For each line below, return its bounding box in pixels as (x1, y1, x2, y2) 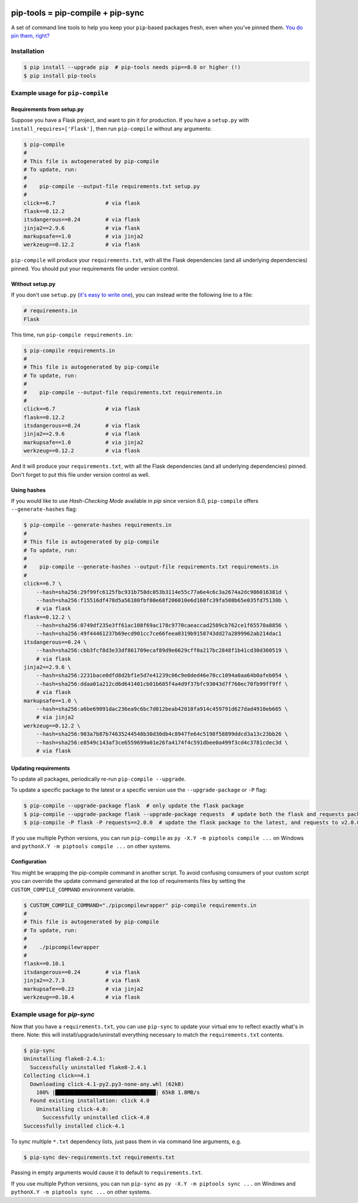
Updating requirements (11, 765, 70, 772)
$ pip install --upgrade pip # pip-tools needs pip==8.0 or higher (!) (23, 64, 241, 71)
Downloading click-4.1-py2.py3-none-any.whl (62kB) (30, 1081, 184, 1087)
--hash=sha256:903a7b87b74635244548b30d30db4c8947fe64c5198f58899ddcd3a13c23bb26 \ (36, 731, 288, 738)
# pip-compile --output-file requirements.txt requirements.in (23, 389, 222, 395)
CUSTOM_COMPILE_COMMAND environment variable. (11, 886, 135, 893)
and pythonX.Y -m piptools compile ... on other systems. (11, 843, 171, 850)
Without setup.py (11, 280, 56, 287)
